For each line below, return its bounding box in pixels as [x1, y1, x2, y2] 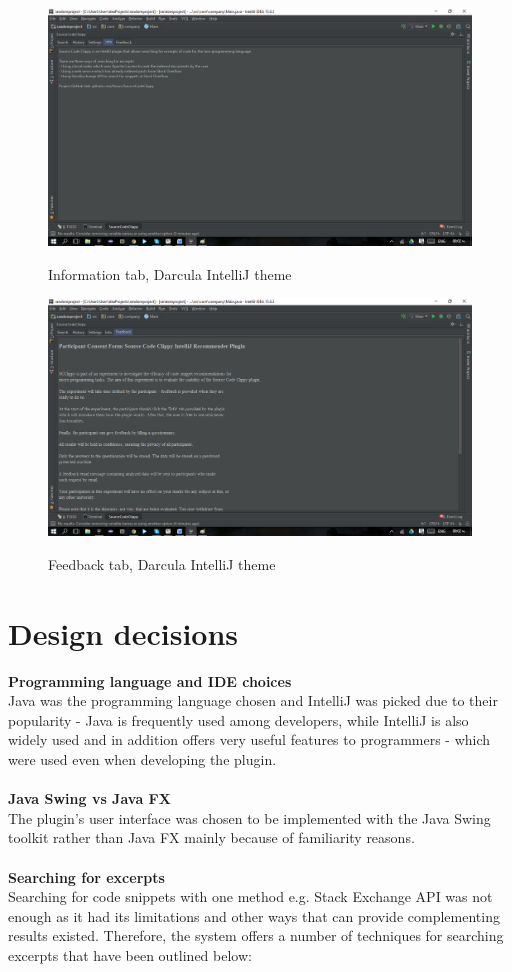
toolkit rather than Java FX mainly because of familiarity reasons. [8, 827, 415, 848]
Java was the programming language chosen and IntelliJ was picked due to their [8, 690, 498, 711]
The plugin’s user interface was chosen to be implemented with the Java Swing [8, 807, 491, 828]
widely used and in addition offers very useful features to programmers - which [8, 729, 491, 750]
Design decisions [8, 612, 239, 653]
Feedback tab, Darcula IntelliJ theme [48, 553, 276, 574]
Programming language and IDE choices [8, 670, 292, 691]
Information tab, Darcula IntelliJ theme [48, 263, 292, 284]
